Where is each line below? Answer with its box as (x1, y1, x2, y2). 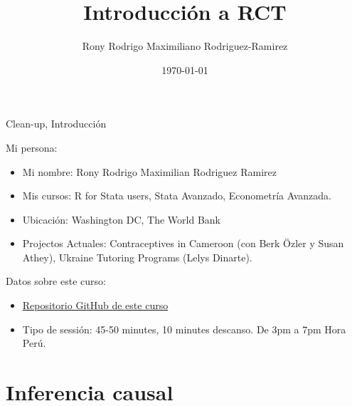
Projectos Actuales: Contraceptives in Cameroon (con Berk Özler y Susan (22, 236, 344, 251)
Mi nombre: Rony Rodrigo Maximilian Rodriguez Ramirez (22, 164, 277, 179)
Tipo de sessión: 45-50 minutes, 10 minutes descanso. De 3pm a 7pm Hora (22, 321, 346, 336)
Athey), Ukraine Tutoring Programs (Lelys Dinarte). (22, 249, 252, 264)
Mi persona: (6, 140, 58, 155)
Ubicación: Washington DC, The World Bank (22, 212, 221, 227)
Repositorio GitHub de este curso (22, 298, 169, 313)
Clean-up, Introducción (6, 116, 107, 131)
